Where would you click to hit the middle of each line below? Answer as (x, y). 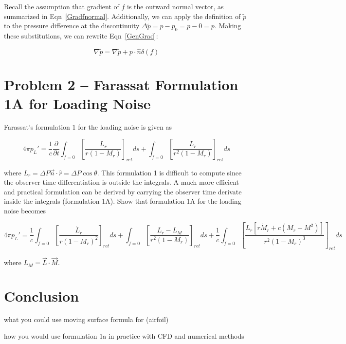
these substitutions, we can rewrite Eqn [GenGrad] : (81, 35)
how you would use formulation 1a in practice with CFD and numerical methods (124, 335)
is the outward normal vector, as (175, 6)
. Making (228, 26)
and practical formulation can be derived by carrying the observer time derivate (123, 191)
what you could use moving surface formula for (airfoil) (86, 319)
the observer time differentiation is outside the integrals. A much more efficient (122, 182)
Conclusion (42, 296)
